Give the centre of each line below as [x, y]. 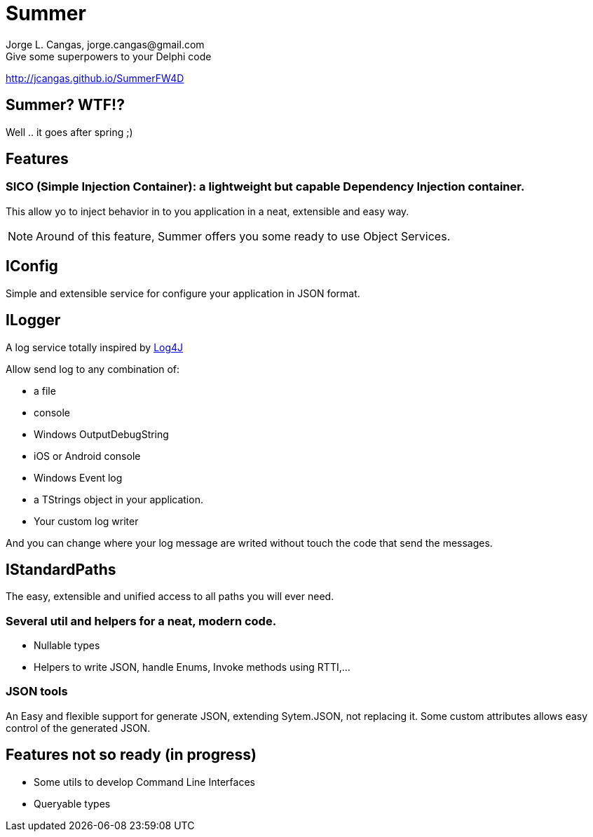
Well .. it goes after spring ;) [69, 132]
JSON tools [37, 692]
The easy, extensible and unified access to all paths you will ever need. [170, 597]
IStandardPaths [61, 569]
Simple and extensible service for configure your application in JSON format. [183, 293]
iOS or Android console [87, 456]
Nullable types [67, 646]
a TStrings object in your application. [118, 499]
